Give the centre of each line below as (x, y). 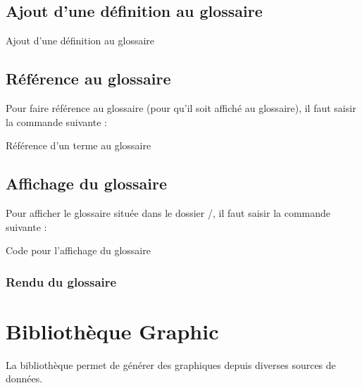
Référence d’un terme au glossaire (79, 145)
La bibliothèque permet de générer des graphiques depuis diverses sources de (171, 364)
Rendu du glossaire (61, 281)
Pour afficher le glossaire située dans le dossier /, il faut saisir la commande (168, 212)
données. (24, 378)
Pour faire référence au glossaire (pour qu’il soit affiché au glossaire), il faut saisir (181, 108)
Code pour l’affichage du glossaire (78, 250)
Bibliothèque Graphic (112, 331)
